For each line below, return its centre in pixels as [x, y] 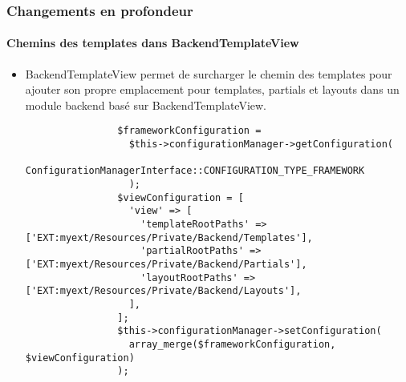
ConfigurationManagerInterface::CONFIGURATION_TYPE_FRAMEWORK [195, 171]
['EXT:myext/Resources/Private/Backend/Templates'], [169, 237]
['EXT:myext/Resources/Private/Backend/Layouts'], [163, 291]
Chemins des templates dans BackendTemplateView [153, 43]
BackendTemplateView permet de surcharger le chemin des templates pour [209, 73]
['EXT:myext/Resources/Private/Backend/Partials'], [166, 264]
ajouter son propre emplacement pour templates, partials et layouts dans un [212, 89]
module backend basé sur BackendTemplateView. [146, 105]
